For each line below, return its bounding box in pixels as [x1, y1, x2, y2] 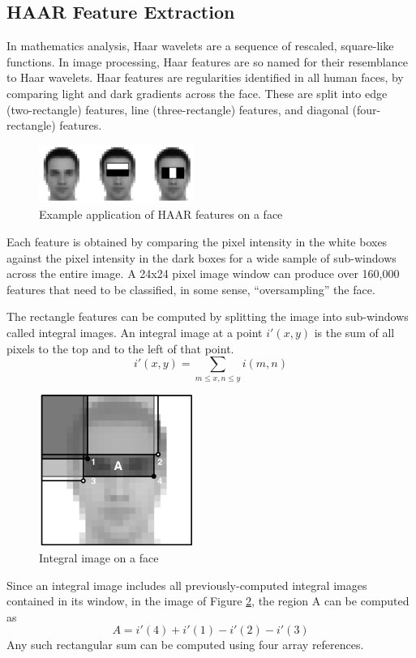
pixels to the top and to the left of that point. [6, 340, 234, 357]
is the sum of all [314, 324, 395, 341]
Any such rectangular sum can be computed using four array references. [6, 636, 364, 653]
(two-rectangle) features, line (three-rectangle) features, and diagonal [6, 100, 349, 117]
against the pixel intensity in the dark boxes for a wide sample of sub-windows [6, 249, 397, 266]
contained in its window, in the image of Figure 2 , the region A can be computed [6, 592, 410, 609]
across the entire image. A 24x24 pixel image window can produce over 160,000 [6, 265, 400, 282]
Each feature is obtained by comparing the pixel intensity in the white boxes [6, 233, 388, 250]
